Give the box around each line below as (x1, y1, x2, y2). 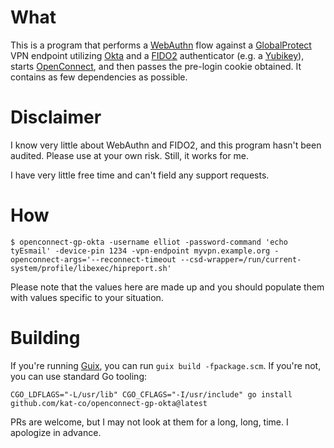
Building (10, 327, 81, 349)
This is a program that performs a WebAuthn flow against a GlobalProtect (10, 39, 312, 51)
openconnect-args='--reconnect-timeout (10, 254, 177, 265)
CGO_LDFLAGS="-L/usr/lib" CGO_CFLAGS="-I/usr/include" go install (10, 389, 293, 400)
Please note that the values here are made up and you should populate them (10, 281, 325, 293)
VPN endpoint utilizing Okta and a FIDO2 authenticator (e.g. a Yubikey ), (10, 49, 305, 61)
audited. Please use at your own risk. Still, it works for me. (10, 149, 250, 161)
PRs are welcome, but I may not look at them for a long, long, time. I (10, 416, 289, 428)
